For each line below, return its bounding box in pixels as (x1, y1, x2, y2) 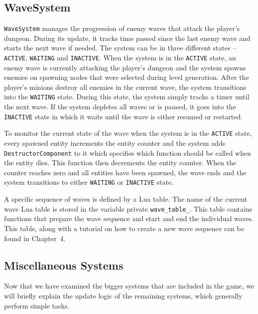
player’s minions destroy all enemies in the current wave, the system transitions (4, 81, 247, 92)
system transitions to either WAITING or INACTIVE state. (4, 177, 174, 187)
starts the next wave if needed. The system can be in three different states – (4, 42, 237, 53)
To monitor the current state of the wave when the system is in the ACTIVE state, (4, 128, 252, 138)
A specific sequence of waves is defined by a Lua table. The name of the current (4, 194, 248, 204)
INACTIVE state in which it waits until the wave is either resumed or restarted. (4, 111, 243, 121)
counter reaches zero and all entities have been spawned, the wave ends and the (4, 167, 247, 177)
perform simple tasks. (4, 300, 70, 311)
